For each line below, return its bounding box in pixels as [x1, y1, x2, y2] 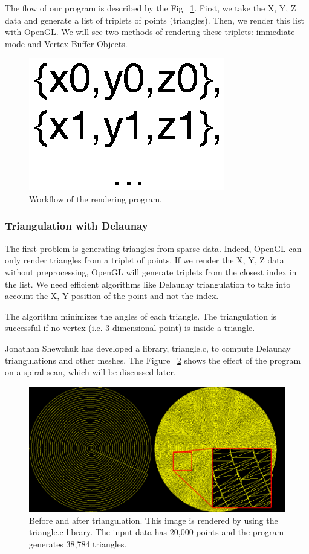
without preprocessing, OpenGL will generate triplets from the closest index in [5, 265, 297, 278]
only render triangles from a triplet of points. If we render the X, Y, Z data [5, 254, 284, 266]
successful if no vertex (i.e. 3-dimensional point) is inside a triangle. [5, 321, 255, 334]
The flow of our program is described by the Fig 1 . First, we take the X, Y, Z [5, 2, 296, 14]
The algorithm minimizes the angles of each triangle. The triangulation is [5, 309, 277, 322]
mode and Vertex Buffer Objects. [5, 37, 128, 50]
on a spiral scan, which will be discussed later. [5, 366, 176, 378]
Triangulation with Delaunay [5, 218, 148, 233]
